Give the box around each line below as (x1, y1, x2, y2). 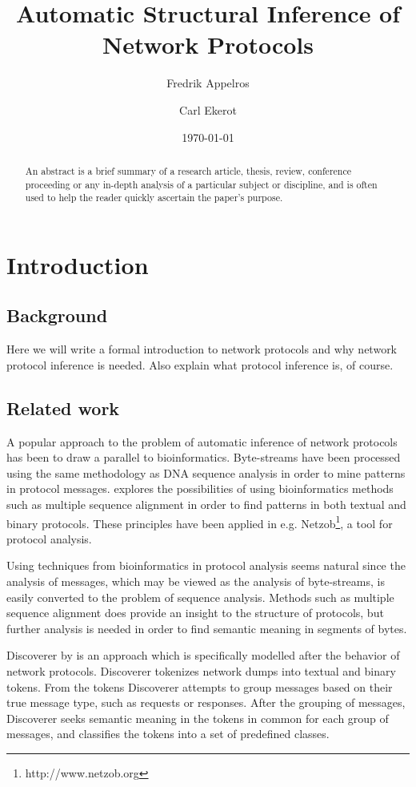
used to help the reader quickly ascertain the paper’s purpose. (25, 191, 283, 204)
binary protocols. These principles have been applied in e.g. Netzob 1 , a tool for (6, 512, 393, 531)
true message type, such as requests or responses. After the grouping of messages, (6, 694, 406, 711)
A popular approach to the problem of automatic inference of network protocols (6, 433, 398, 450)
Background (6, 303, 108, 328)
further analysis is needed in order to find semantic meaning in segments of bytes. (6, 620, 407, 636)
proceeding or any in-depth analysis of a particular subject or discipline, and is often (25, 177, 378, 191)
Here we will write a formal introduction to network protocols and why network (6, 341, 398, 357)
